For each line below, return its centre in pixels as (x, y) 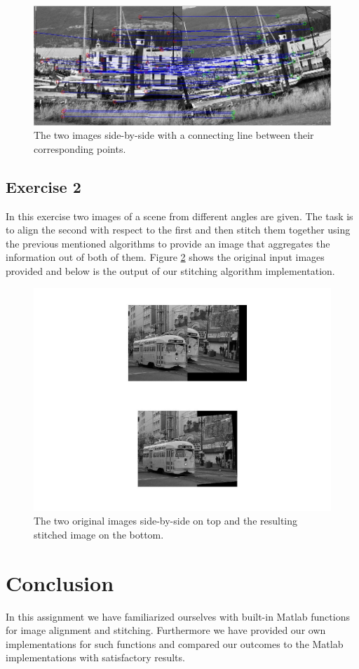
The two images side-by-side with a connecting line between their (174, 135)
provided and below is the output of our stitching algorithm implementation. (170, 271)
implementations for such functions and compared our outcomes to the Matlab (175, 643)
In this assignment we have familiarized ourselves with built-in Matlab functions (178, 616)
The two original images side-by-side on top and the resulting (166, 521)
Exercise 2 (43, 186)
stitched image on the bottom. (99, 534)
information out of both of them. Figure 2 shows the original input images (165, 257)
